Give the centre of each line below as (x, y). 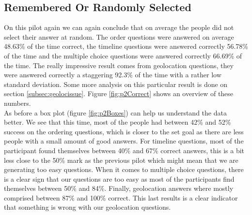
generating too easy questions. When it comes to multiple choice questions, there (124, 169)
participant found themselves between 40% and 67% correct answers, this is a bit (124, 150)
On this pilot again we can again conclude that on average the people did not (119, 27)
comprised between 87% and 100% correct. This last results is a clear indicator (121, 197)
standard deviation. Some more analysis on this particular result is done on (116, 84)
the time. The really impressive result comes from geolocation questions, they (119, 65)
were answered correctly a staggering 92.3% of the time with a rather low (113, 75)
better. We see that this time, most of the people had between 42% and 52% (118, 122)
